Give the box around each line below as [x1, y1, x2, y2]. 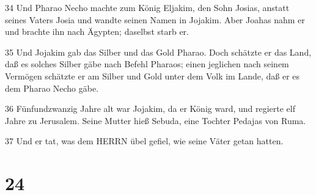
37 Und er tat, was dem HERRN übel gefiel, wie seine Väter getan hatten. [5, 134, 284, 147]
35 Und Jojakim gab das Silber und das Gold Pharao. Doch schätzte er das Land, [5, 45, 312, 58]
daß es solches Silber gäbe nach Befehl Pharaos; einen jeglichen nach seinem [5, 57, 289, 70]
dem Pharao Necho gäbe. [5, 81, 99, 94]
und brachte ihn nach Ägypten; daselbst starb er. [5, 25, 189, 38]
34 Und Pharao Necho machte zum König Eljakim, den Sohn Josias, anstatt [5, 1, 290, 13]
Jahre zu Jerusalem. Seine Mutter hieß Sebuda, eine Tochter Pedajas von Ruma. [5, 114, 306, 127]
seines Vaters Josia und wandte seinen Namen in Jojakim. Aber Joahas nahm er [5, 13, 305, 26]
